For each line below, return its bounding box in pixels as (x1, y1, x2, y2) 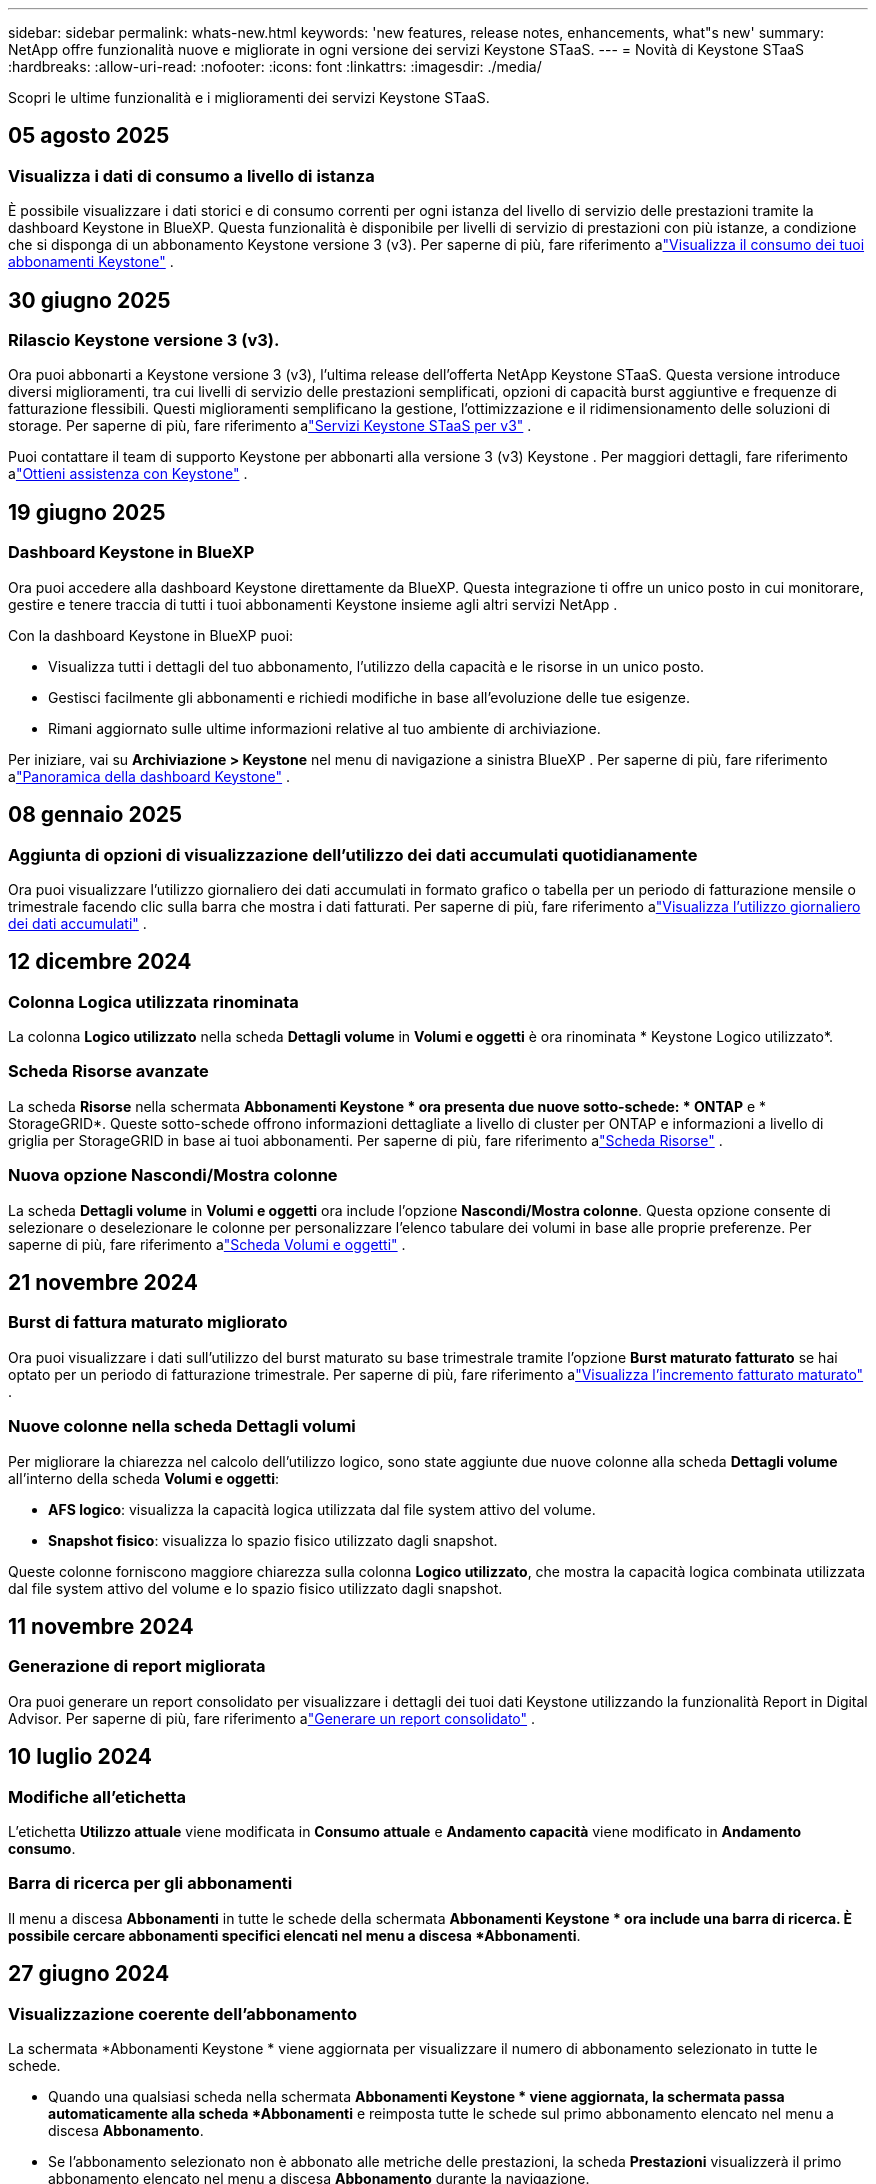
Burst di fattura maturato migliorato (8, 1312, 288, 1333)
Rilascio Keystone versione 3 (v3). (8, 330, 280, 351)
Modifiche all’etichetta (8, 1786, 187, 1807)
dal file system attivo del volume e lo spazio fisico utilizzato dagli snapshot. (8, 1579, 503, 1597)
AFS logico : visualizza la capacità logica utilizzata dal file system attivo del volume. (48, 1500, 596, 1518)
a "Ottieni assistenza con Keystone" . (8, 465, 248, 483)
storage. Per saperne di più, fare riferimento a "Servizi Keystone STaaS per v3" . (8, 417, 532, 435)
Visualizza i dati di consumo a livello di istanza (8, 165, 375, 186)
